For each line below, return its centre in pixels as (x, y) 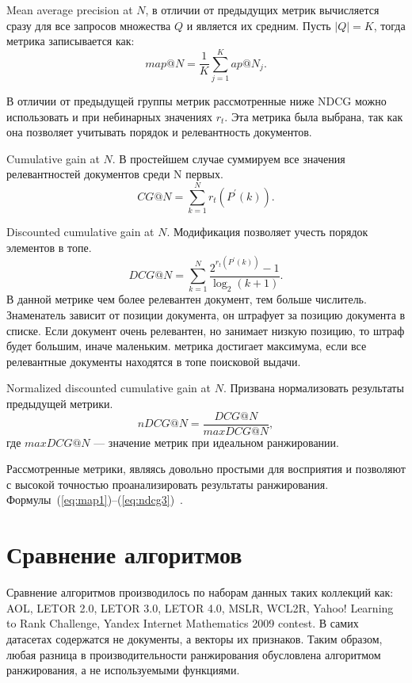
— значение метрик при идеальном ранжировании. (216, 442)
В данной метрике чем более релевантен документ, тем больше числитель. (187, 299)
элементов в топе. (49, 247)
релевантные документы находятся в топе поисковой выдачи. (154, 361)
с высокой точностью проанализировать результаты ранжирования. (168, 484)
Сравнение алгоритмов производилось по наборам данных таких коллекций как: (200, 592)
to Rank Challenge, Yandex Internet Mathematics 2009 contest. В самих (183, 623)
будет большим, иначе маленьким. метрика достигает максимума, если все (187, 346)
